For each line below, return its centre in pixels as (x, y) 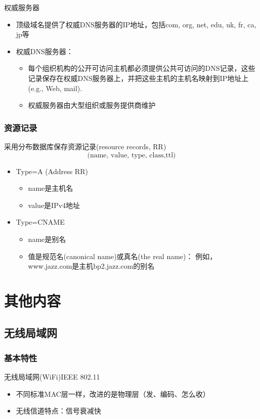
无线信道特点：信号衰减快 (58, 411)
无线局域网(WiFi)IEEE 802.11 (52, 377)
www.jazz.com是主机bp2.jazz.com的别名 (91, 266)
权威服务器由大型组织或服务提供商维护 (92, 105)
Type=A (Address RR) (52, 171)
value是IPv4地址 (54, 205)
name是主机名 (51, 188)
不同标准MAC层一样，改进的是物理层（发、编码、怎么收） (113, 393)
